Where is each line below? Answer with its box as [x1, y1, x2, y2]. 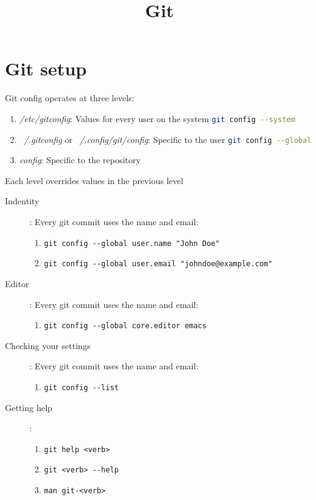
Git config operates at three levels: [5, 91, 134, 104]
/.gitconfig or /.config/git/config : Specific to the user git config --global [23, 133, 312, 145]
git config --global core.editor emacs [44, 321, 207, 331]
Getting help [5, 401, 53, 413]
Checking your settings [5, 339, 91, 352]
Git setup [5, 56, 87, 81]
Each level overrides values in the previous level [5, 174, 183, 187]
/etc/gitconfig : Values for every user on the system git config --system [19, 112, 296, 125]
